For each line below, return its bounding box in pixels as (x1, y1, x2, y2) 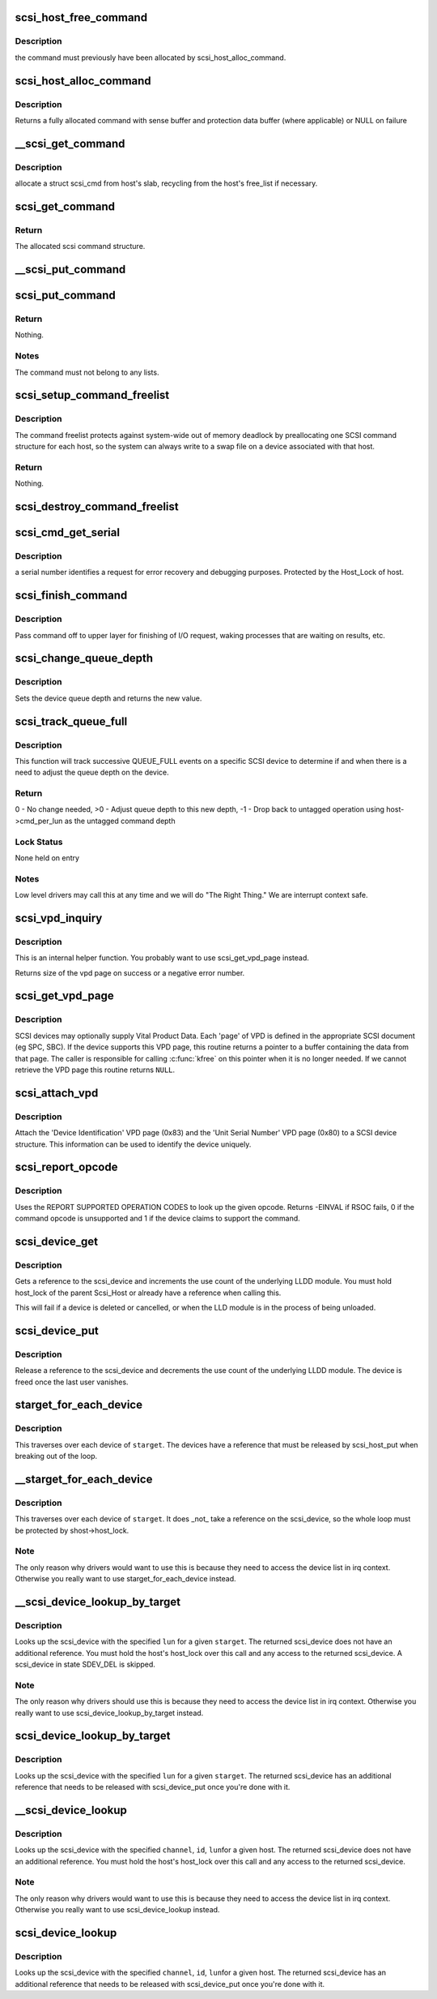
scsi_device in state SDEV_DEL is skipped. (15, 1659, 155, 1670)
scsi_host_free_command (15, 11, 148, 24)
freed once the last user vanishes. (15, 1377, 129, 1387)
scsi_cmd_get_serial (15, 525, 121, 539)
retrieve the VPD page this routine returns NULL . (15, 1065, 176, 1075)
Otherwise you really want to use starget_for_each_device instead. (15, 1574, 236, 1584)
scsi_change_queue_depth (15, 651, 154, 665)
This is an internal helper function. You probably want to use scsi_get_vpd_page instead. (15, 953, 309, 963)
